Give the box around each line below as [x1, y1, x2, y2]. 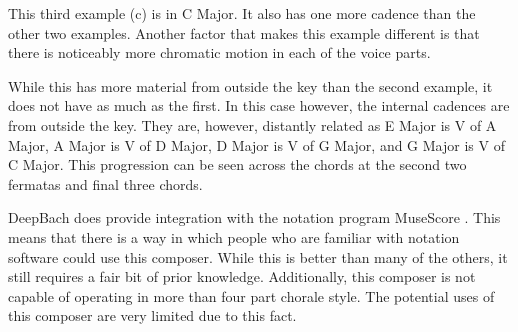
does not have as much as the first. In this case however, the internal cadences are [8, 95, 510, 116]
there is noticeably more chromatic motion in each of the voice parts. [8, 42, 431, 63]
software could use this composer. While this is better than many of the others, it [8, 246, 508, 267]
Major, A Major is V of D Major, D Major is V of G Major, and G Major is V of [8, 134, 505, 155]
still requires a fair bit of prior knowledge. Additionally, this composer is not [8, 266, 476, 287]
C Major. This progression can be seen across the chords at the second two [8, 154, 467, 175]
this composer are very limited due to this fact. [8, 305, 297, 326]
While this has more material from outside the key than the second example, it [8, 75, 493, 96]
